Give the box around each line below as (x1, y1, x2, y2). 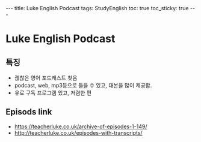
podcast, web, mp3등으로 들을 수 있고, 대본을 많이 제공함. (14, 82, 152, 89)
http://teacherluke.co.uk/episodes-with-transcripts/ (14, 129, 143, 136)
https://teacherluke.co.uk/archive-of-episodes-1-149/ (14, 123, 147, 130)
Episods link (5, 107, 52, 117)
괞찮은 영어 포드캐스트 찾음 (14, 74, 78, 81)
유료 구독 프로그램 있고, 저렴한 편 (14, 89, 91, 96)
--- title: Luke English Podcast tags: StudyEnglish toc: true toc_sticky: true (5, 5, 189, 11)
